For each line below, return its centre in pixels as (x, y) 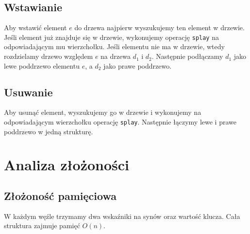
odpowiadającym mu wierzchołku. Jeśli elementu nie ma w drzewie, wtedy (114, 46)
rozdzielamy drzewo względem (49, 56)
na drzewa (116, 56)
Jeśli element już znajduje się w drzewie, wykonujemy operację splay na (111, 37)
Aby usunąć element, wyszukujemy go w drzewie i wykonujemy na (103, 112)
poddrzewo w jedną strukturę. (49, 131)
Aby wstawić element (35, 27)
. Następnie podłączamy (187, 56)
